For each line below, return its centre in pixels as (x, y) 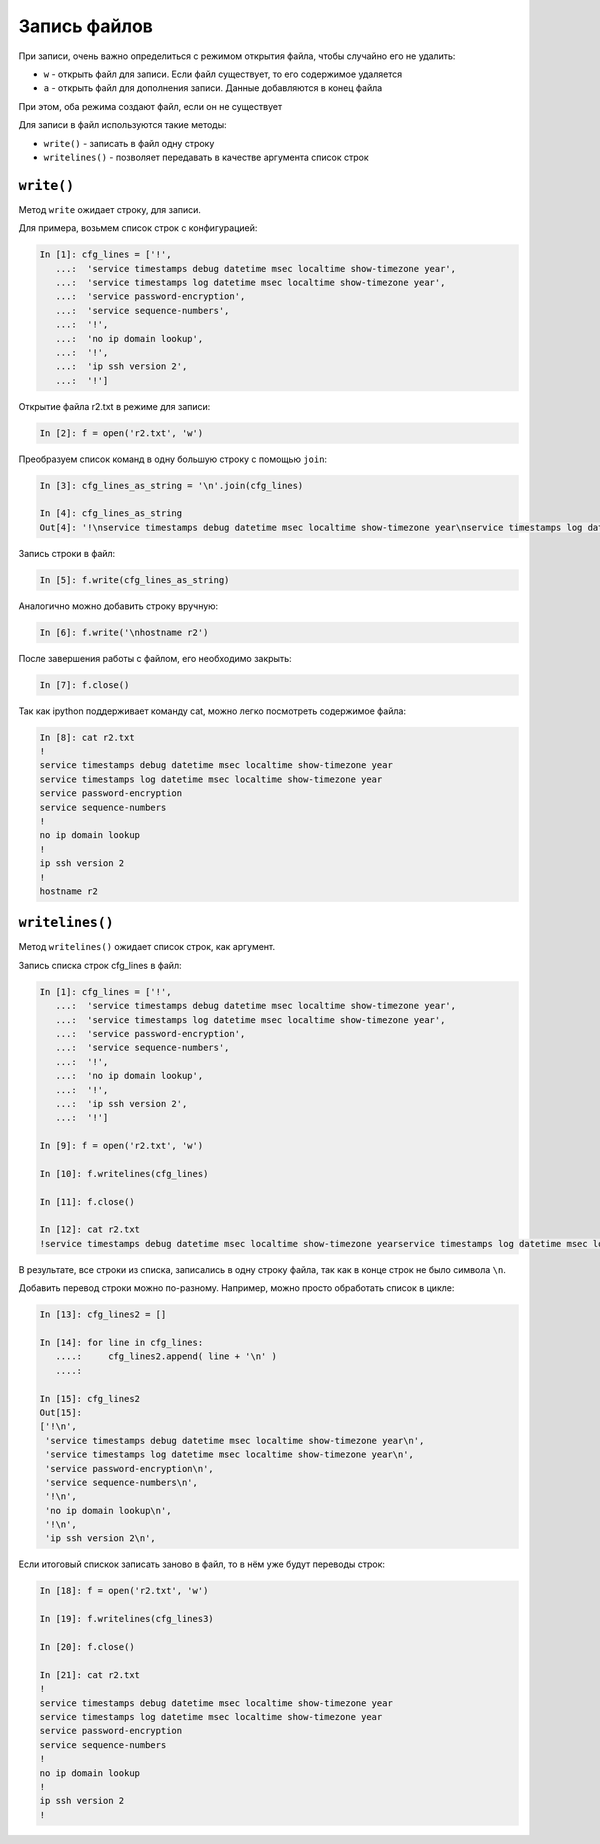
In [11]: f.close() (87, 1201)
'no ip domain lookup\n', (108, 1510)
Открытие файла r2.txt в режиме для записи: (114, 406)
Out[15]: (61, 1412)
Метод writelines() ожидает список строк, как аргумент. (147, 947)
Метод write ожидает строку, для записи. (110, 209)
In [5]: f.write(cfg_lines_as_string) (134, 579)
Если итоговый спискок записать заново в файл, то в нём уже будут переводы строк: (201, 1564)
